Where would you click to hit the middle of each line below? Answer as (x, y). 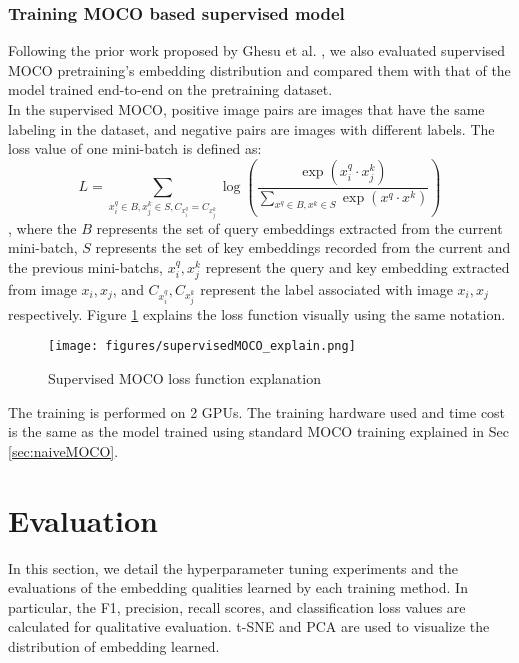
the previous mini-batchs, (85, 266)
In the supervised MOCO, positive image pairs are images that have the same (246, 109)
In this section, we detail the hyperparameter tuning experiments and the (233, 567)
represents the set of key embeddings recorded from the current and (303, 247)
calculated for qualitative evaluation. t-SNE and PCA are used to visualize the (249, 626)
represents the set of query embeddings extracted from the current (299, 227)
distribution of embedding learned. (114, 645)
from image (42, 289)
